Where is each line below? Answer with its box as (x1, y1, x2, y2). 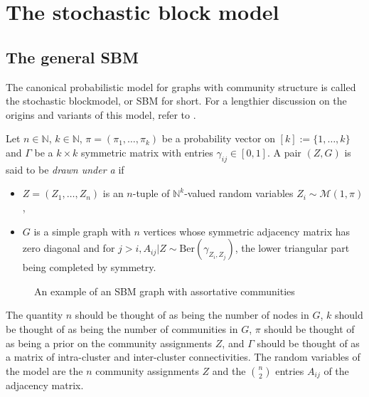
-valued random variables (184, 186, 294, 201)
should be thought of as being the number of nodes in (75, 307, 309, 322)
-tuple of (132, 186, 170, 201)
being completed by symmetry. (22, 260, 156, 275)
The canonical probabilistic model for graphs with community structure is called (6, 79, 356, 94)
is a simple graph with (33, 223, 131, 238)
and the (212, 363, 246, 378)
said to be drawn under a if (6, 162, 124, 176)
